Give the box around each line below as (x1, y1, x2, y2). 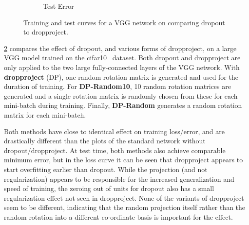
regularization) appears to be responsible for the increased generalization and (4, 173, 234, 184)
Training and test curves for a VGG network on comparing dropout (23, 17, 225, 27)
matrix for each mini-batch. (4, 109, 86, 120)
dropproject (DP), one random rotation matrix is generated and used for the (4, 71, 238, 82)
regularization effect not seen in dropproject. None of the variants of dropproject (4, 192, 244, 203)
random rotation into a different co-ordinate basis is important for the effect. (4, 211, 233, 222)
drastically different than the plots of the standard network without (4, 136, 206, 146)
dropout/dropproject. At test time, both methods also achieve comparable (4, 145, 226, 155)
